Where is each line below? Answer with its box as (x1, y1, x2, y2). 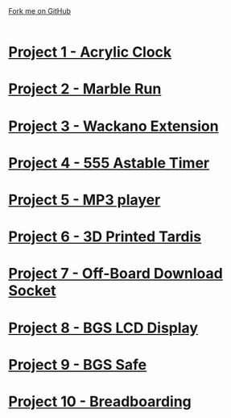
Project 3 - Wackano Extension (8, 117, 219, 135)
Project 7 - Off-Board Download (8, 265, 223, 283)
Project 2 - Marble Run (8, 80, 162, 98)
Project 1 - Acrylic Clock (8, 43, 172, 61)
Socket (8, 282, 56, 300)
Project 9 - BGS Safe (8, 355, 147, 374)
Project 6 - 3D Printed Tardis (8, 228, 202, 246)
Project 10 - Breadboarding (8, 392, 192, 411)
